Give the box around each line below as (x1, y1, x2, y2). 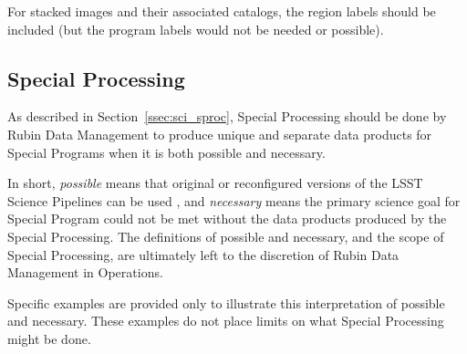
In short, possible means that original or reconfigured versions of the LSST (7, 173, 423, 193)
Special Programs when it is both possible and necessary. (7, 142, 326, 161)
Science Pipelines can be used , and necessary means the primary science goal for (7, 191, 461, 210)
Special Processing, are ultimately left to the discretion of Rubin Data (7, 245, 400, 264)
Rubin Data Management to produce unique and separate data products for (7, 124, 432, 143)
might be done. (7, 328, 91, 348)
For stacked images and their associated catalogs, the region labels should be (7, 2, 436, 20)
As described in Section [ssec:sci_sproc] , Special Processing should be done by (7, 107, 447, 126)
